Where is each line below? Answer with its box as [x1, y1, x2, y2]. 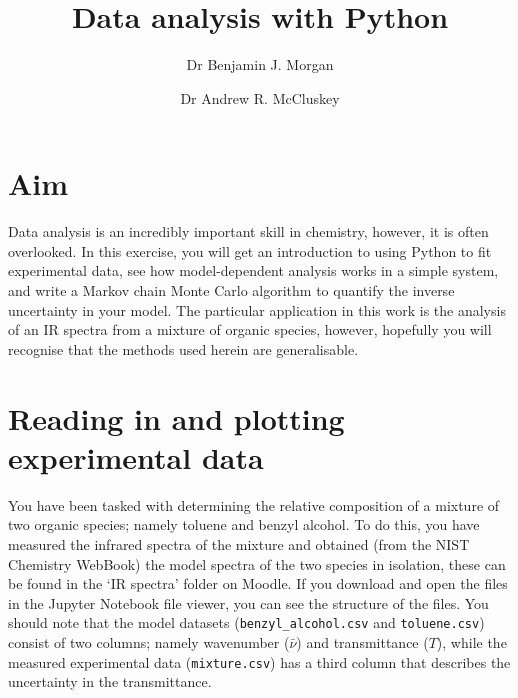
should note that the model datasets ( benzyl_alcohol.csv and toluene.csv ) [8, 612, 485, 633]
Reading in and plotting [8, 397, 345, 438]
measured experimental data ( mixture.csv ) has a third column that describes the [8, 651, 511, 672]
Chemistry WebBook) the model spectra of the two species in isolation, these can [8, 553, 506, 574]
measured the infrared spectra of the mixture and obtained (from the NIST [8, 533, 470, 554]
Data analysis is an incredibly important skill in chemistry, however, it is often [8, 221, 489, 242]
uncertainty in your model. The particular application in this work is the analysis [8, 299, 506, 320]
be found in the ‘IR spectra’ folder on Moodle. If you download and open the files [8, 573, 508, 594]
